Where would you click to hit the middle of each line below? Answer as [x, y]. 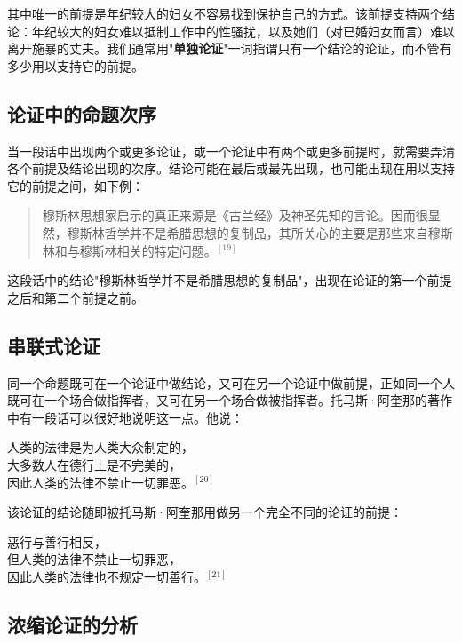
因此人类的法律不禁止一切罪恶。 [100, 482]
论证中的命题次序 [82, 113]
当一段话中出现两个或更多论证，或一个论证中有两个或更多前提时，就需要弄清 [231, 151]
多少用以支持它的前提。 [76, 65]
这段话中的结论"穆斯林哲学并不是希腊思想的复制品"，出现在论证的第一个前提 [230, 280]
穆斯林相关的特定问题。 [148, 250]
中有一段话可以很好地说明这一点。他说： [125, 417]
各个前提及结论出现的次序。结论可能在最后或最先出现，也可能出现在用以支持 [231, 168]
